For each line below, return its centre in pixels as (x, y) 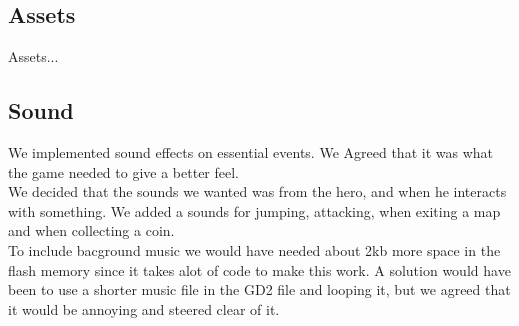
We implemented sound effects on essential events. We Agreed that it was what (250, 152)
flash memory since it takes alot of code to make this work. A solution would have (259, 269)
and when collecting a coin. (91, 230)
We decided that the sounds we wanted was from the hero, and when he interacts (257, 191)
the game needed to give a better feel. (123, 171)
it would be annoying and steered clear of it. (144, 308)
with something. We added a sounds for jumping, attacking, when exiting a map (254, 210)
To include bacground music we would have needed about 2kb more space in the (254, 249)
